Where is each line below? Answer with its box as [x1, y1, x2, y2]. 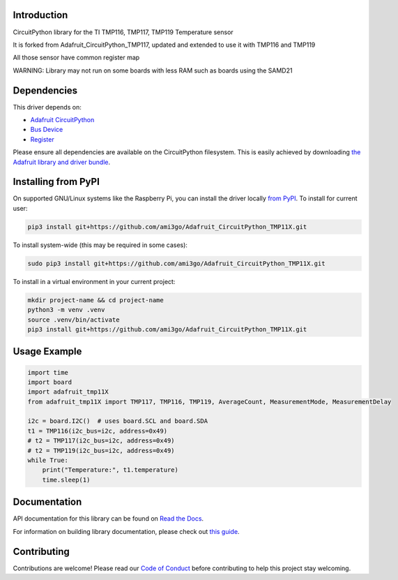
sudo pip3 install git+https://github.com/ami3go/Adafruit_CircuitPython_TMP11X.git [27, 259, 326, 267]
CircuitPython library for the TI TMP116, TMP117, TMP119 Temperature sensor [13, 28, 234, 36]
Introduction [13, 9, 68, 21]
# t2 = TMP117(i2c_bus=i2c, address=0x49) [27, 437, 175, 445]
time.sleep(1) [42, 475, 91, 484]
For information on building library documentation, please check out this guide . [13, 527, 240, 535]
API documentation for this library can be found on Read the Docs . [13, 514, 204, 523]
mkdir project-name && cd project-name [27, 296, 164, 304]
